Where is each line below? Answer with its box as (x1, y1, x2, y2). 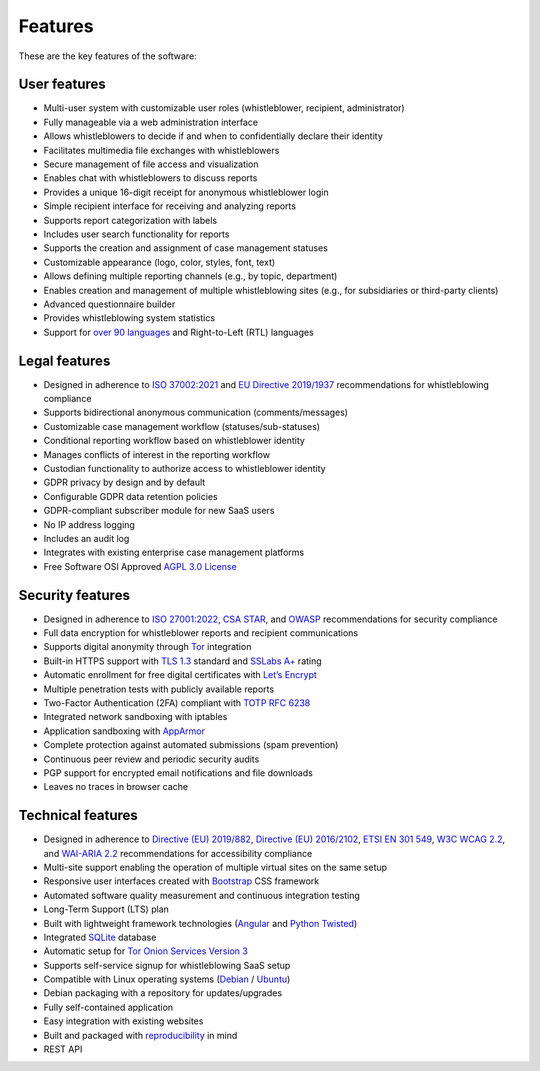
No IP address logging (43, 518, 135, 530)
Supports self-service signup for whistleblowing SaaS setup (43, 959, 291, 971)
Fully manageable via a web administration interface (43, 116, 259, 128)
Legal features (18, 352, 111, 369)
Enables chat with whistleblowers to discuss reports (43, 172, 258, 184)
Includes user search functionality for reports (43, 228, 230, 240)
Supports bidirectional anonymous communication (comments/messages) (43, 406, 349, 419)
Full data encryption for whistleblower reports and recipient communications (43, 626, 359, 639)
